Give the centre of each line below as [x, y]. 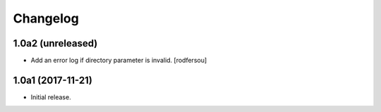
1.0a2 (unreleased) [55, 43]
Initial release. [51, 97]
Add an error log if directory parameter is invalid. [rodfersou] [119, 61]
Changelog [46, 18]
